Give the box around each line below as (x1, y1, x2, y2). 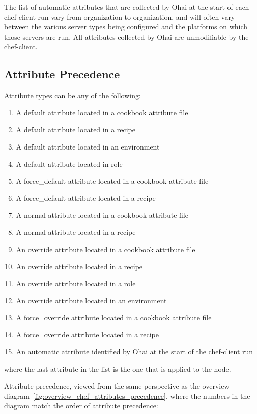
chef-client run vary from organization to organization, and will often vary (4, 11, 235, 22)
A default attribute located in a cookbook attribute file (16, 107, 188, 117)
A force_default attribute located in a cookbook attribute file (16, 175, 209, 186)
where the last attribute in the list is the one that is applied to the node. (4, 363, 231, 374)
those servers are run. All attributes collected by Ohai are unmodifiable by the (4, 31, 249, 42)
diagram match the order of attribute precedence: (4, 400, 158, 411)
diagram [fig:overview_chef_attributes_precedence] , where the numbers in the (4, 390, 250, 401)
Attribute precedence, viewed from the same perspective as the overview (4, 380, 230, 391)
